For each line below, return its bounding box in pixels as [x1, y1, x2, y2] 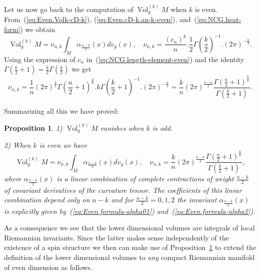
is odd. [152, 122, 173, 133]
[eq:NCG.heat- [197, 14, 241, 25]
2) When [4, 140, 31, 150]
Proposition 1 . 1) [4, 122, 63, 133]
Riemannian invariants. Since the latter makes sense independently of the [4, 232, 229, 242]
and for [111, 194, 134, 205]
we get [71, 64, 92, 74]
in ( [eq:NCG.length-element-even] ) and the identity [86, 54, 244, 64]
